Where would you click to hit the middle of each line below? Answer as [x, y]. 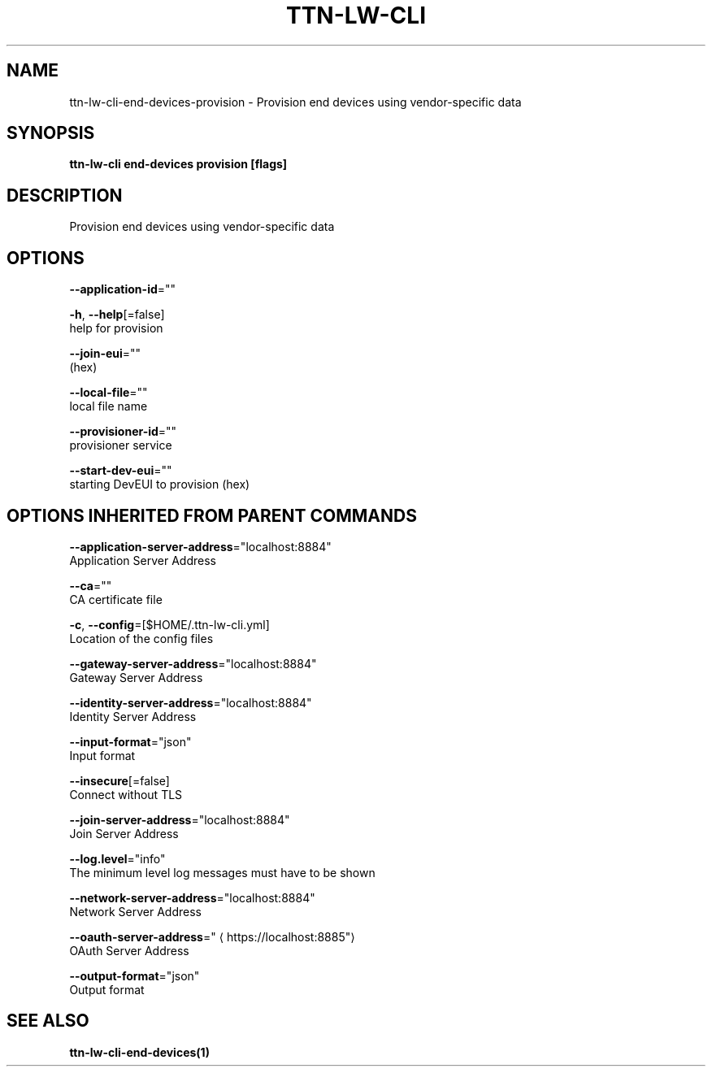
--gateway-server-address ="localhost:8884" [193, 663]
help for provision [116, 328]
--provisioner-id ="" [123, 432]
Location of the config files [141, 638]
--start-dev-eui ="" [121, 471]
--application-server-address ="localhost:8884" [200, 546]
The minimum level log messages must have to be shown [222, 872]
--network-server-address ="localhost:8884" [192, 897]
